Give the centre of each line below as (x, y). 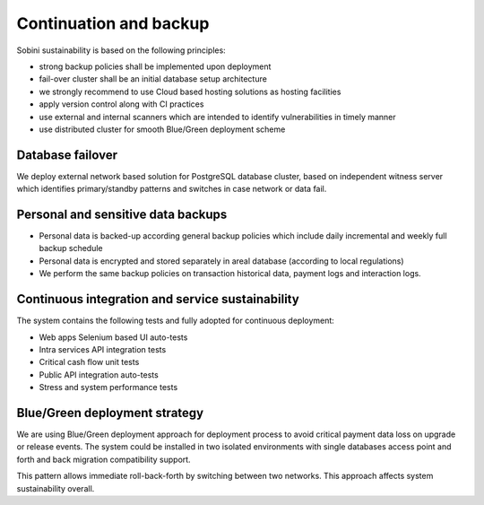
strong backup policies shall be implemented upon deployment (155, 66)
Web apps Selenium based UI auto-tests (113, 337)
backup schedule (71, 248)
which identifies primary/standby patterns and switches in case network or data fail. (172, 189)
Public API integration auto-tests (99, 374)
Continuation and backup (113, 23)
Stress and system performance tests (108, 387)
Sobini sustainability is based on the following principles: (121, 50)
